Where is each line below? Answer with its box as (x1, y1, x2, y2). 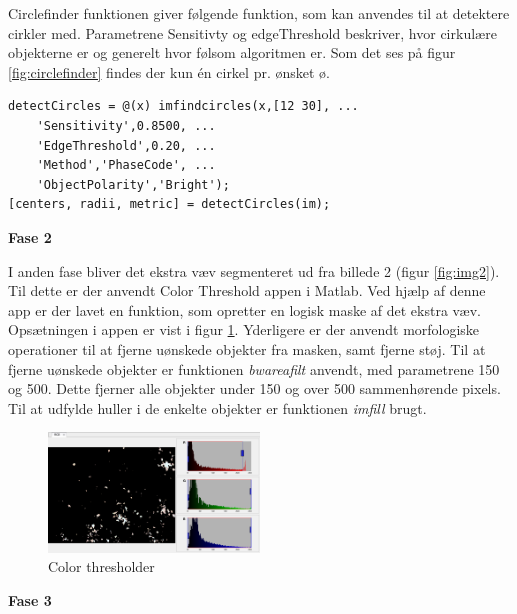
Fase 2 (8, 226, 52, 247)
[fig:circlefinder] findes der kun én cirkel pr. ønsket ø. (8, 61, 330, 82)
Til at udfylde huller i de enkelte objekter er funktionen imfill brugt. (8, 397, 427, 418)
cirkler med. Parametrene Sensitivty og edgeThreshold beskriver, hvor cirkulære (8, 22, 497, 43)
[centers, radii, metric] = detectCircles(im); (8, 197, 331, 212)
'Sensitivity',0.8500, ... (36, 118, 216, 133)
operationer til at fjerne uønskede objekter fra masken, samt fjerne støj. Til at (8, 338, 486, 359)
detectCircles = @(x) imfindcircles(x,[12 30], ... (8, 99, 359, 114)
